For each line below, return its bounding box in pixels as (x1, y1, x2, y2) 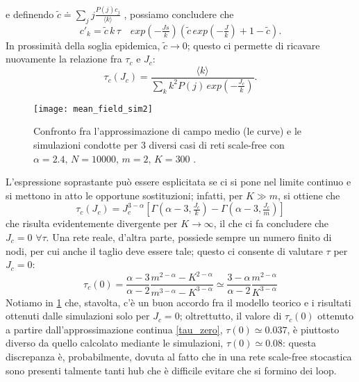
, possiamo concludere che (124, 6, 234, 21)
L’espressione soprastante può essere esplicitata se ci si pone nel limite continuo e (6, 174, 351, 189)
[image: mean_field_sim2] (33, 103, 153, 114)
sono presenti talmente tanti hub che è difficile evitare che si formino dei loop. (6, 363, 337, 377)
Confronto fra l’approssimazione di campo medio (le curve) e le (33, 124, 302, 138)
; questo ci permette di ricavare (187, 38, 320, 52)
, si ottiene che (278, 188, 340, 202)
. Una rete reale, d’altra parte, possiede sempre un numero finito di (46, 230, 332, 244)
